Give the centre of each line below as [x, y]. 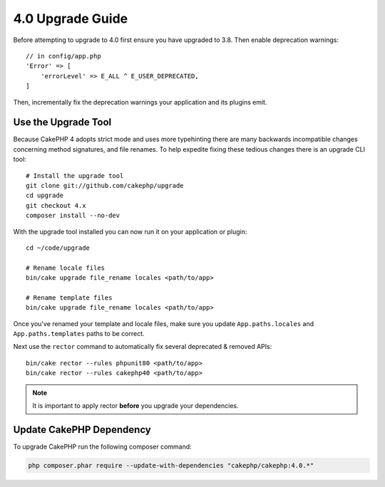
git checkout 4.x [56, 205]
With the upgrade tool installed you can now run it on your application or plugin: [130, 231]
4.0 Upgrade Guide [71, 19]
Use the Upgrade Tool [62, 122]
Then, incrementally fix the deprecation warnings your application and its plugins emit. [140, 102]
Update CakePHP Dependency [82, 430]
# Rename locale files [66, 268]
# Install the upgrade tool [75, 176]
